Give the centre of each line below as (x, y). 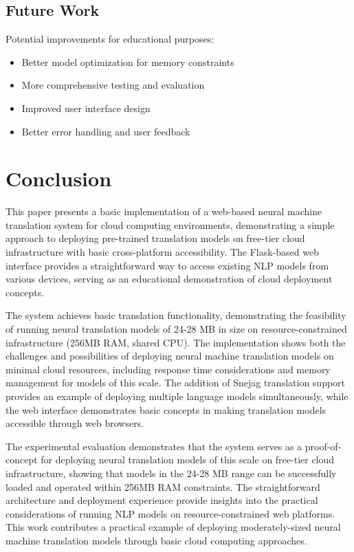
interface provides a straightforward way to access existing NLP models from (167, 265)
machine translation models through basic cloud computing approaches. (156, 540)
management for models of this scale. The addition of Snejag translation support (176, 383)
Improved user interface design (86, 108)
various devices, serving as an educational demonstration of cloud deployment (169, 279)
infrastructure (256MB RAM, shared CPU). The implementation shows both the (176, 342)
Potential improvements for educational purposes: (110, 39)
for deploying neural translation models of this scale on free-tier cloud (188, 460)
